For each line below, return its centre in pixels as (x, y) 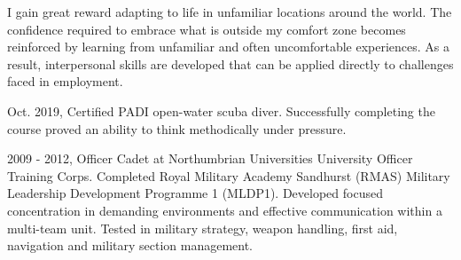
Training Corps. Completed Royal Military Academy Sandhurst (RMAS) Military (229, 175)
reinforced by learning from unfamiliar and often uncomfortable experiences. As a (229, 47)
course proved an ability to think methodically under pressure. (177, 128)
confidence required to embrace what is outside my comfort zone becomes (207, 29)
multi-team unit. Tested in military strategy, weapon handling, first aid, (203, 228)
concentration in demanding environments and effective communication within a (225, 210)
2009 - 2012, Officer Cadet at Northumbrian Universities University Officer (210, 158)
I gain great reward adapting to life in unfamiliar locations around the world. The (230, 12)
